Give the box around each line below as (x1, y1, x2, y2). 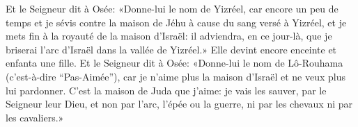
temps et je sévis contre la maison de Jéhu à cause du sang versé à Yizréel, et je (6, 15, 347, 29)
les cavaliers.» (6, 110, 64, 124)
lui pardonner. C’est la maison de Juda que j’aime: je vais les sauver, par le (6, 83, 327, 97)
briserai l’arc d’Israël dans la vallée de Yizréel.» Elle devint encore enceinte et (6, 42, 337, 56)
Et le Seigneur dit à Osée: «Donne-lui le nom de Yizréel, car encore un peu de (6, 1, 338, 15)
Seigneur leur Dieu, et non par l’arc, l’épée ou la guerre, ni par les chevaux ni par (6, 96, 352, 111)
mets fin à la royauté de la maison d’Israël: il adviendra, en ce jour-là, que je (6, 28, 332, 43)
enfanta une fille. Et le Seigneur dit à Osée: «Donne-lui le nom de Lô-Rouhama (6, 56, 343, 70)
